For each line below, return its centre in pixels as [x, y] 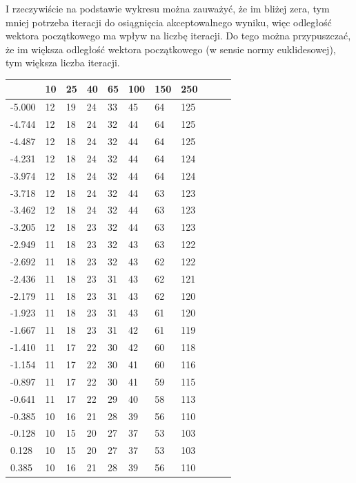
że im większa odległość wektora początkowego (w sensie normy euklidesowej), [171, 49]
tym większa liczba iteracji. [63, 63]
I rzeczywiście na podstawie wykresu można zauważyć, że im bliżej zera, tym [168, 8]
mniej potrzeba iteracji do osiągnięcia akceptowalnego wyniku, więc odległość [169, 22]
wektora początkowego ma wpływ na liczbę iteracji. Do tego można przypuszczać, [178, 36]
